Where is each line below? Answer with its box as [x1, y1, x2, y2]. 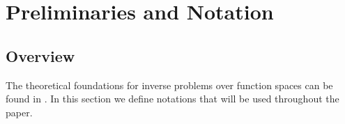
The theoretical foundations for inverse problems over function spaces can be [6, 77, 333, 92]
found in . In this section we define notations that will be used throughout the [6, 91, 339, 106]
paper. [6, 104, 33, 119]
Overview [6, 45, 75, 66]
